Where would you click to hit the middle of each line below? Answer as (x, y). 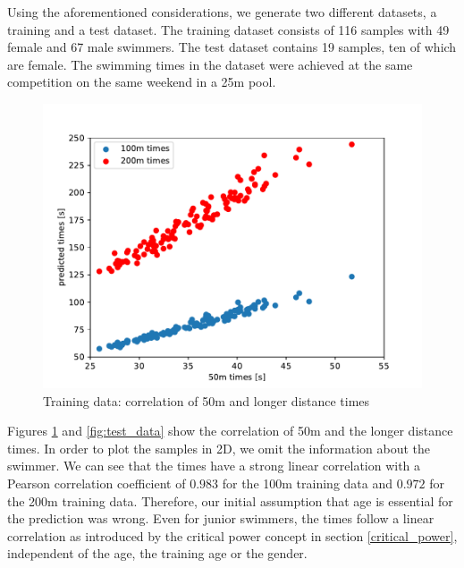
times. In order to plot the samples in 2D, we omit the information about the (219, 448)
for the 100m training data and (307, 483)
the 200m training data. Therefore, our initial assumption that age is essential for (230, 500)
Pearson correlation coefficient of (97, 483)
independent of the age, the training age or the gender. (157, 553)
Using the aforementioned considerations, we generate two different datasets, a (222, 12)
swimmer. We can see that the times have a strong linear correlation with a (214, 466)
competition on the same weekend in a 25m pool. (142, 82)
